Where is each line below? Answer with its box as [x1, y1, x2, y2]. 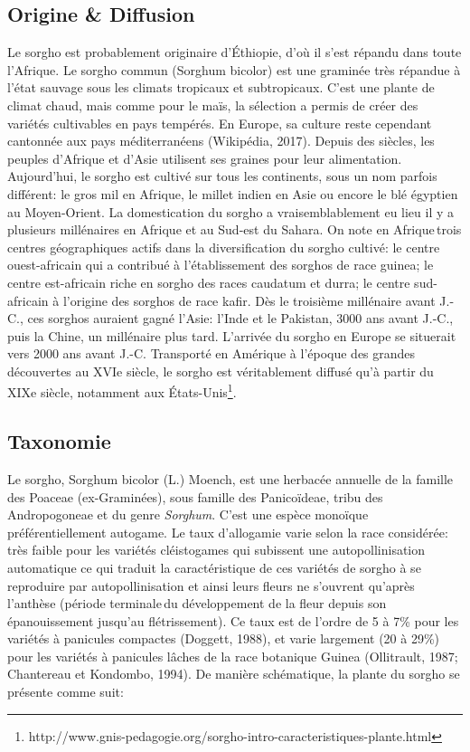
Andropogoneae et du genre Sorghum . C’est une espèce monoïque [7, 505, 369, 524]
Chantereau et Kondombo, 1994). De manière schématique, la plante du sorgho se [7, 664, 460, 683]
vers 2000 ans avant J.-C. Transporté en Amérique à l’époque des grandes [7, 344, 416, 363]
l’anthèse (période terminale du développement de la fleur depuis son [7, 594, 387, 613]
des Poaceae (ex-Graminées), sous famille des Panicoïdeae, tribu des [7, 487, 383, 506]
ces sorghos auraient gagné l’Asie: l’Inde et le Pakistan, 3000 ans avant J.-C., [27, 309, 454, 328]
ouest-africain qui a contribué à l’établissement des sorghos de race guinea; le [7, 255, 434, 274]
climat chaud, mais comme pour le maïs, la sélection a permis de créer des [7, 95, 418, 114]
